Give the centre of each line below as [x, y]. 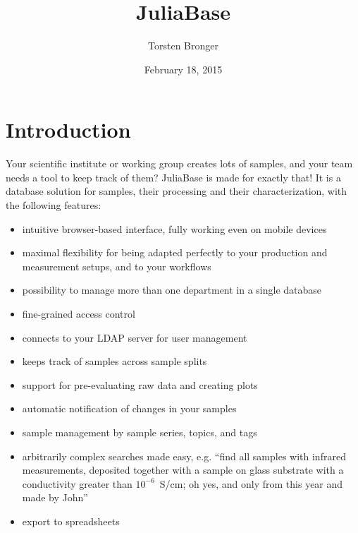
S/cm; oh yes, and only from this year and [251, 483]
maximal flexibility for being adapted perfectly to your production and [175, 252]
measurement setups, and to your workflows [117, 266]
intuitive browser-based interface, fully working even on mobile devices [174, 228]
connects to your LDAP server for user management [135, 337]
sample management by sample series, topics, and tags [140, 432]
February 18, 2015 [183, 69]
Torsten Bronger [183, 46]
